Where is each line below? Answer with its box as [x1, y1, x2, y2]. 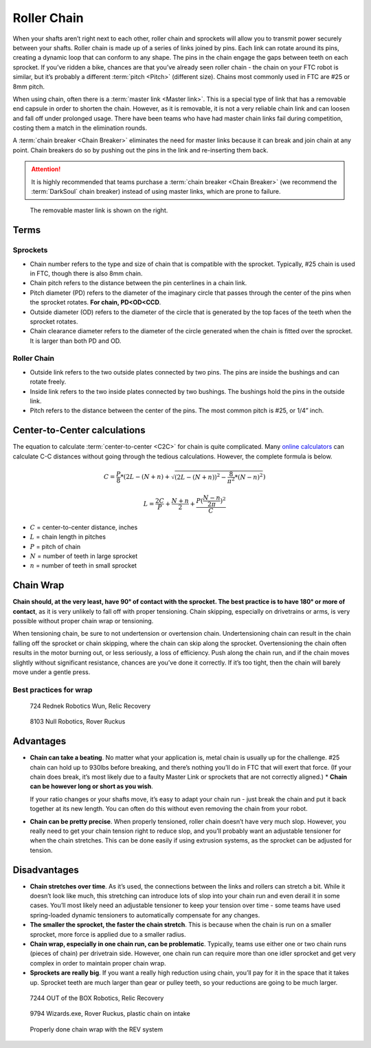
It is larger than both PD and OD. [30, 337, 122, 345]
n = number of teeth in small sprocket [30, 561, 137, 570]
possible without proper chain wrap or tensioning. [12, 616, 154, 625]
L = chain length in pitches [30, 533, 106, 541]
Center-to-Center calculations [12, 425, 146, 436]
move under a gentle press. [12, 667, 91, 676]
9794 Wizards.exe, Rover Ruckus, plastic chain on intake [30, 1010, 190, 1018]
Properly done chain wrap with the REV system [30, 1025, 164, 1034]
